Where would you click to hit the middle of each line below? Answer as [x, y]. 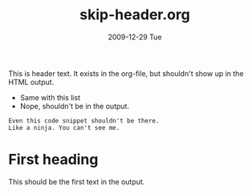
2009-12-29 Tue [135, 37]
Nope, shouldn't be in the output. [75, 106]
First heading [53, 160]
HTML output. [31, 82]
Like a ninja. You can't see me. [64, 127]
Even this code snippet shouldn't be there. [84, 121]
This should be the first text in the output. [77, 181]
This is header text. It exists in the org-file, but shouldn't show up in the [126, 73]
